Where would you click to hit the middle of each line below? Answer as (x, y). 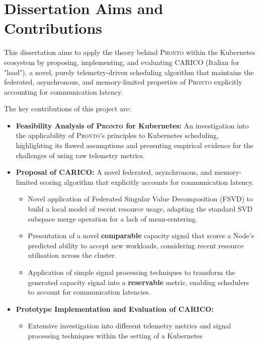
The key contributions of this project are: (68, 109)
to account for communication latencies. (89, 292)
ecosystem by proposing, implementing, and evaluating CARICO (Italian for (122, 62)
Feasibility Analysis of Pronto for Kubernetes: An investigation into (132, 125)
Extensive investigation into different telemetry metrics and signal (129, 326)
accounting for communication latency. (64, 91)
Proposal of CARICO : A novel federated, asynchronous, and (114, 172)
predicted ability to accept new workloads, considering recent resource (136, 245)
